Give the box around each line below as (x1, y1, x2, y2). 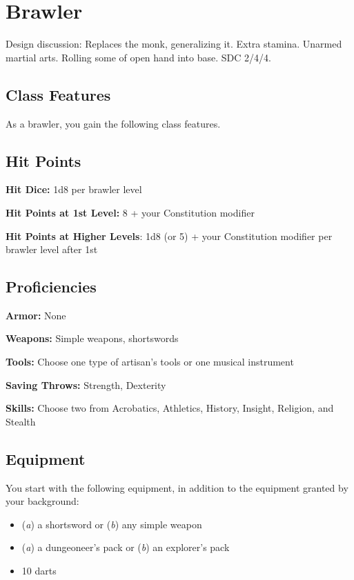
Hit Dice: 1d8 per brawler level (6, 182, 142, 197)
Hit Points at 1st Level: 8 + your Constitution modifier (6, 205, 255, 219)
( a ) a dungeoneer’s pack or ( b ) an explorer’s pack (21, 540, 230, 554)
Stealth (6, 414, 36, 428)
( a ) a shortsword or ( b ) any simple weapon (21, 517, 202, 531)
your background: (6, 494, 79, 508)
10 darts (21, 563, 57, 578)
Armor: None (6, 308, 66, 322)
